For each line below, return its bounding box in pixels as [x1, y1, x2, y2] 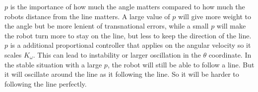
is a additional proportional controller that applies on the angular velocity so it [10, 40, 251, 50]
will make [216, 21, 246, 31]
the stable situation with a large [4, 59, 102, 69]
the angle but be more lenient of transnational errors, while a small [4, 21, 209, 31]
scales [4, 49, 22, 60]
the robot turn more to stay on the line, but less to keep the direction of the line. [4, 30, 252, 40]
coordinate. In [208, 49, 252, 60]
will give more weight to [178, 11, 252, 21]
